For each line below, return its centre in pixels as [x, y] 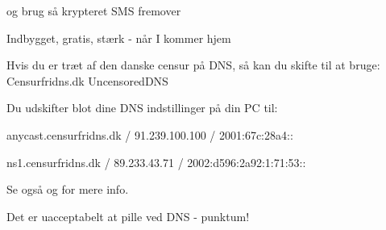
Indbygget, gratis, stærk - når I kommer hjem [119, 38]
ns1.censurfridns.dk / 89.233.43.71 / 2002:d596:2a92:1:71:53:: [156, 162]
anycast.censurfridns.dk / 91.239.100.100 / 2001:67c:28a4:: [150, 134]
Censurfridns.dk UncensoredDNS [87, 80]
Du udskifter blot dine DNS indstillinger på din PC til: [142, 108]
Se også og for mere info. [68, 189]
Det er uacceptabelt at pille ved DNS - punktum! [128, 216]
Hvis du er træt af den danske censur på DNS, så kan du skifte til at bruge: [193, 65]
